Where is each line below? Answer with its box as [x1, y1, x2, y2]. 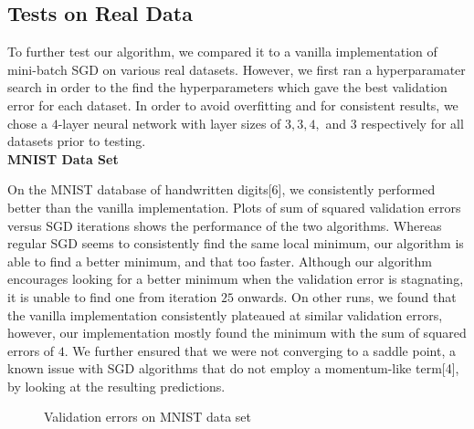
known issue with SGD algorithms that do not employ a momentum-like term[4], [7, 359, 459, 378]
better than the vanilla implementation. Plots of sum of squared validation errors [7, 197, 461, 216]
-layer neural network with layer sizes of [58, 113, 281, 132]
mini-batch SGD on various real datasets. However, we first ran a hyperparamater [7, 59, 466, 78]
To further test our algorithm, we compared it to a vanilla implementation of [7, 42, 437, 61]
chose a [7, 113, 48, 132]
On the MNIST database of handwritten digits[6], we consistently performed [7, 180, 436, 199]
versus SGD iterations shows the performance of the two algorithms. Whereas [7, 215, 442, 235]
